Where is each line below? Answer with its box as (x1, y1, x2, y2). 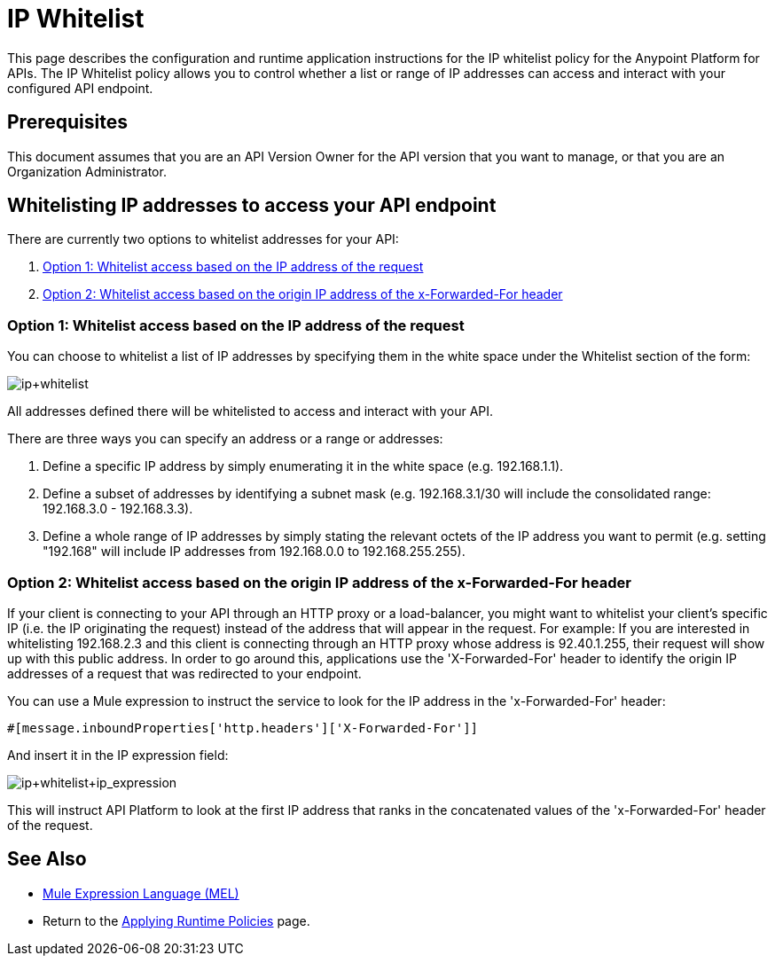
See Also (7, 848, 87, 871)
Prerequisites (7, 111, 128, 134)
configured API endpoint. (7, 80, 153, 96)
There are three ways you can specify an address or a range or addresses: (7, 431, 443, 447)
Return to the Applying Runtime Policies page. (43, 912, 310, 928)
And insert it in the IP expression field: (7, 747, 229, 763)
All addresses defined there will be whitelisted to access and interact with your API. (7, 403, 494, 419)
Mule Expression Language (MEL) (43, 885, 239, 901)
